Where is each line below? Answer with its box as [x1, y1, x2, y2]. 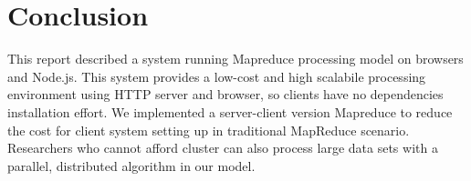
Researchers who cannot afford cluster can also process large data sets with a [7, 138, 438, 157]
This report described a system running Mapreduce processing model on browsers [7, 49, 464, 68]
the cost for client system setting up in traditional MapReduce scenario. [7, 120, 410, 139]
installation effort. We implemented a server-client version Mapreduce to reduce [7, 102, 453, 121]
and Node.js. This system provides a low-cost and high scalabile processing [7, 66, 426, 85]
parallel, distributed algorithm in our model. [7, 156, 256, 175]
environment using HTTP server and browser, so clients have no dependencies [7, 85, 444, 104]
